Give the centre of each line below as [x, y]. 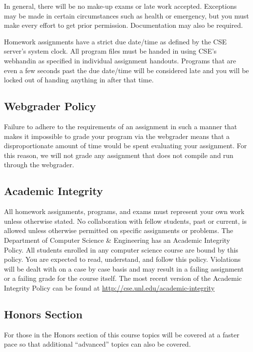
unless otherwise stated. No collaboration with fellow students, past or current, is [126, 221]
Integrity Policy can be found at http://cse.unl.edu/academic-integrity [109, 287]
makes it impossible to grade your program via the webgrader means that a [117, 136]
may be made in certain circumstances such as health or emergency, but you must [126, 15]
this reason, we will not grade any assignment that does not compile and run [119, 155]
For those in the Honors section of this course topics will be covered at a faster [122, 334]
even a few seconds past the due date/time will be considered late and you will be [126, 70]
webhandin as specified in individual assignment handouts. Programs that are [120, 60]
